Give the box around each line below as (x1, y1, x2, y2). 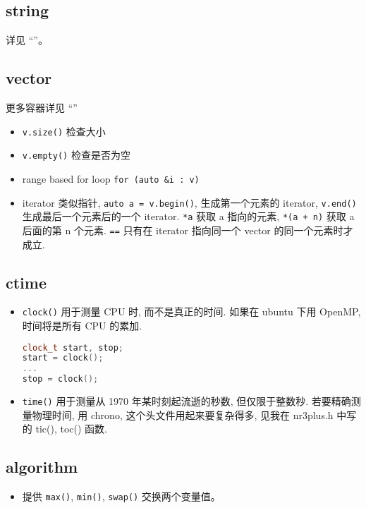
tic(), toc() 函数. (35, 421, 107, 436)
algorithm (6, 456, 78, 478)
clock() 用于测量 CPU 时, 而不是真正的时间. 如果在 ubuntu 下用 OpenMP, (22, 304, 361, 319)
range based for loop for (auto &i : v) (22, 171, 200, 186)
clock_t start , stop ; (22, 342, 124, 353)
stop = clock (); (22, 374, 99, 385)
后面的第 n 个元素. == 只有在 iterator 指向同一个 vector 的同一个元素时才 (22, 222, 353, 237)
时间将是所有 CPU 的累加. (22, 317, 142, 332)
